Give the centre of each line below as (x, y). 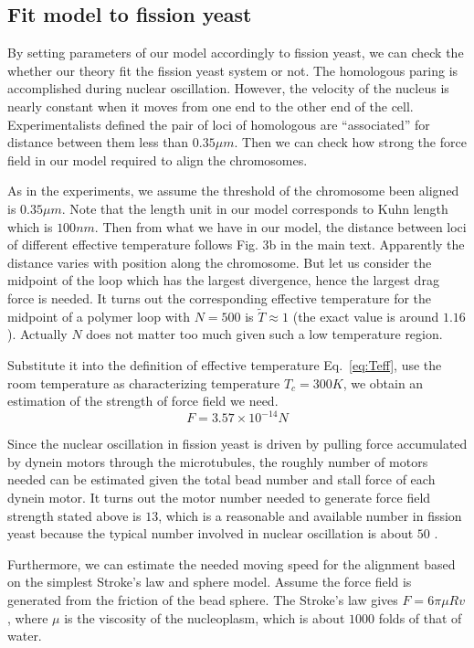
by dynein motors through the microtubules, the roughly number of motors (218, 461)
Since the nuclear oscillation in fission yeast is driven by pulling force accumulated (237, 444)
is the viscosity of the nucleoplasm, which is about (205, 617)
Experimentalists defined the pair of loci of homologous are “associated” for (219, 124)
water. (25, 636)
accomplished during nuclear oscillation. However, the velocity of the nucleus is (228, 88)
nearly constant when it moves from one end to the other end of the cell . (211, 106)
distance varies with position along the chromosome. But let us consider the (220, 262)
